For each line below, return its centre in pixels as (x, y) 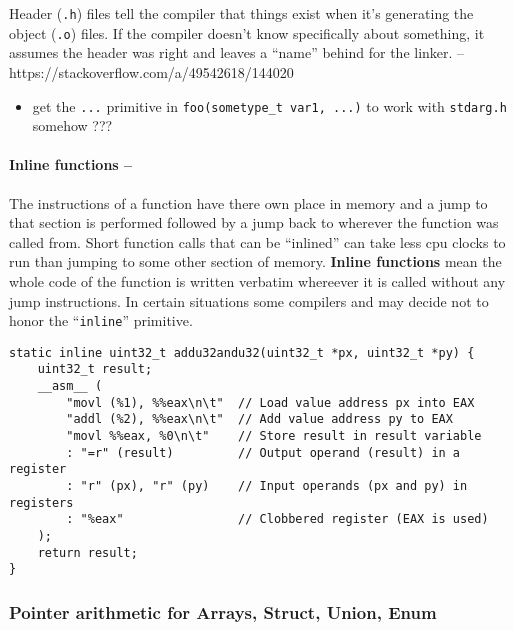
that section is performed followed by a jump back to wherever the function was (254, 222)
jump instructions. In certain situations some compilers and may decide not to (249, 300)
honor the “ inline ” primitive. (101, 320)
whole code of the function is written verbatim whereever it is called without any (257, 280)
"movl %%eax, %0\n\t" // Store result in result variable (274, 436)
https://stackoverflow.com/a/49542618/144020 (151, 71)
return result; (87, 552)
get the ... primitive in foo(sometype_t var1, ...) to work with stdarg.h (269, 105)
